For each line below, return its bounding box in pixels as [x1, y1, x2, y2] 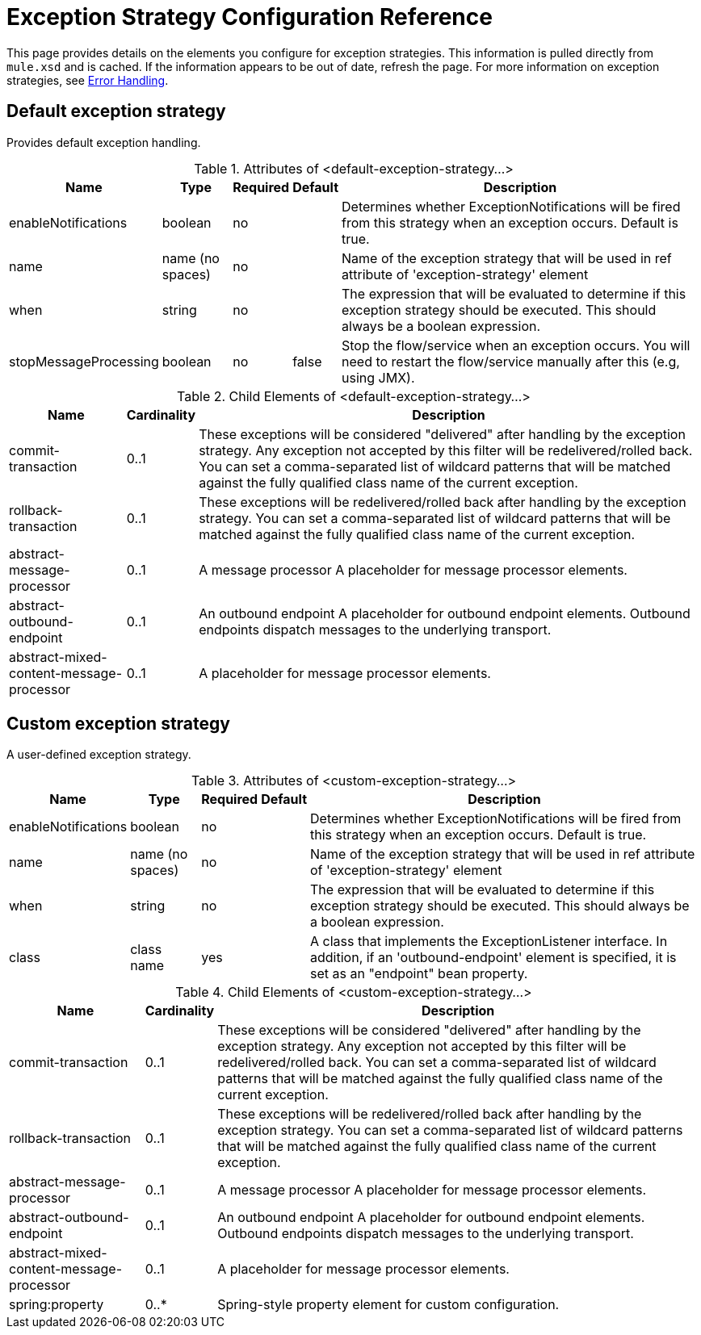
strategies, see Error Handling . [6, 73, 169, 87]
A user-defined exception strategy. [6, 747, 191, 762]
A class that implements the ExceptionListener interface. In [310, 933, 668, 950]
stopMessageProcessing [9, 353, 159, 370]
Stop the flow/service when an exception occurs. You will [342, 337, 691, 354]
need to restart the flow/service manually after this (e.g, [342, 353, 680, 370]
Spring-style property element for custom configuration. [217, 1296, 560, 1313]
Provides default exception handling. [6, 135, 201, 149]
